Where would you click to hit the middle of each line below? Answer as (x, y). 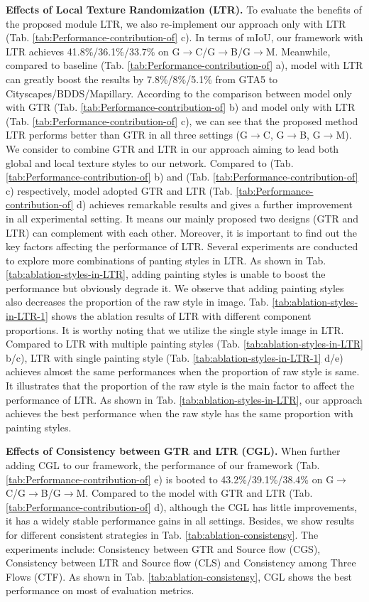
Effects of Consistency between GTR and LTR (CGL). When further (173, 451)
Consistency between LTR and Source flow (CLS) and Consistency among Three (181, 563)
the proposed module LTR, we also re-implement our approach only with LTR (176, 23)
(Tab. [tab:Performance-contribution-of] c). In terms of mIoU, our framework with (184, 37)
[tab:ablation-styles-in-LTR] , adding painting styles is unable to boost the (166, 274)
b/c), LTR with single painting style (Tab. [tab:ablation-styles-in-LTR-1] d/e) (175, 357)
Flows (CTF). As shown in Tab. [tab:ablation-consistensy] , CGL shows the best (179, 576)
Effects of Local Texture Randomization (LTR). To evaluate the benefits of (184, 9)
